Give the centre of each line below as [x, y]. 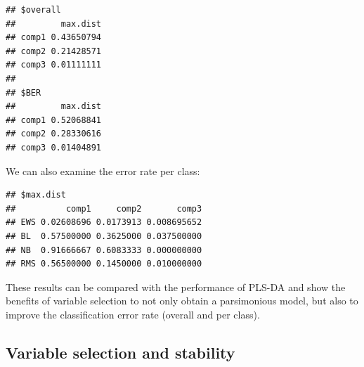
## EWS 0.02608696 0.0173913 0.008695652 [104, 223]
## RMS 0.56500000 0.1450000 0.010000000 [104, 264]
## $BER [24, 92]
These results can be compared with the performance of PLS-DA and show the [176, 286]
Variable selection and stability [121, 352]
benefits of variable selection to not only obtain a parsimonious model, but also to [182, 301]
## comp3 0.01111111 [54, 65]
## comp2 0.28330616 [54, 134]
